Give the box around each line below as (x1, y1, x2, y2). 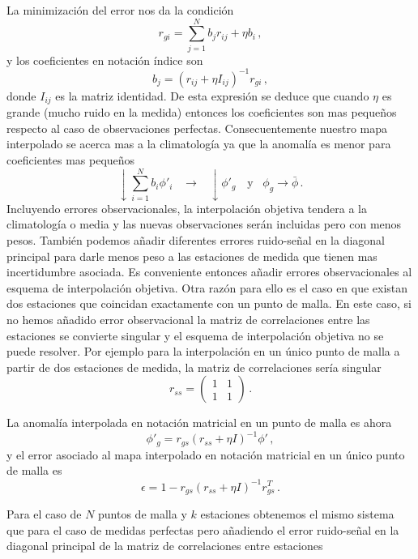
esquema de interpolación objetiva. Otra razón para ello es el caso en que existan (6, 279, 408, 296)
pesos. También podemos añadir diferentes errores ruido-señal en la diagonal (6, 231, 385, 248)
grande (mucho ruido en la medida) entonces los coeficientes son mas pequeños (6, 104, 397, 121)
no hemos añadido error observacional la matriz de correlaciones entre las (6, 310, 370, 327)
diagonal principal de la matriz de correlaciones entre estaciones (6, 537, 323, 554)
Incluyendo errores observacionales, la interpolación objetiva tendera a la (6, 199, 367, 216)
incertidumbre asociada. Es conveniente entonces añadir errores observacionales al (6, 263, 412, 280)
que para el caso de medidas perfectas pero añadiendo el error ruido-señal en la (6, 521, 399, 538)
